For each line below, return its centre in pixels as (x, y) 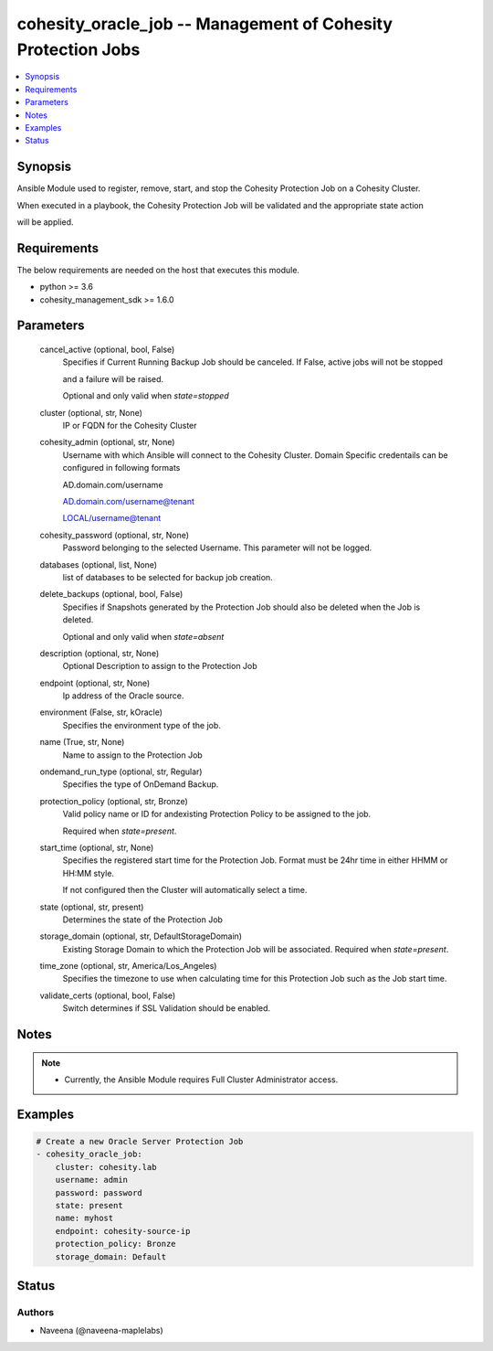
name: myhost (84, 1218)
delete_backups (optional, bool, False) (111, 594)
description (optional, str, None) (100, 653)
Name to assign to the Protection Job (132, 755)
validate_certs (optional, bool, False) (108, 995)
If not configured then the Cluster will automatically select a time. (185, 890)
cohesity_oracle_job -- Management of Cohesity (205, 24)
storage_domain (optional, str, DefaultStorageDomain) (141, 936)
